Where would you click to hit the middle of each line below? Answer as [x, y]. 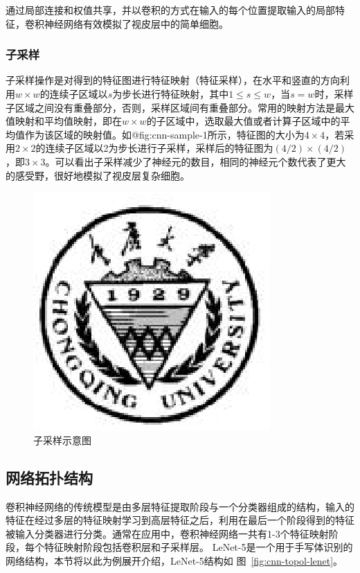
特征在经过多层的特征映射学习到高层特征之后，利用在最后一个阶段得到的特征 [180, 520]
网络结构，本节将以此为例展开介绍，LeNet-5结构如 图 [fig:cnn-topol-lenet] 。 [174, 560]
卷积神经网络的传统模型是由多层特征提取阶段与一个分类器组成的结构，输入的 [180, 506]
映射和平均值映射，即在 [68, 121]
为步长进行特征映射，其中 [171, 94]
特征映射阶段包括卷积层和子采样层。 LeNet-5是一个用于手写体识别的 [198, 547]
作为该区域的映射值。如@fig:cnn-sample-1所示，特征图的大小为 [164, 134]
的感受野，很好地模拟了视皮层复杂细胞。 [98, 175]
